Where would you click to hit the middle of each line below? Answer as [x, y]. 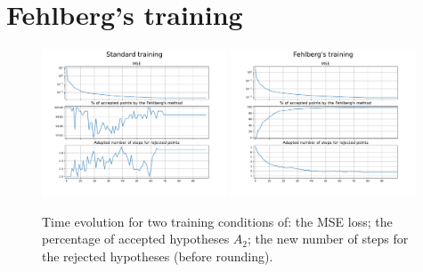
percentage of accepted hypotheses [136, 239]
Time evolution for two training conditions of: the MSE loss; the [217, 221]
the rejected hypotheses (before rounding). [158, 256]
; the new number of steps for [328, 239]
